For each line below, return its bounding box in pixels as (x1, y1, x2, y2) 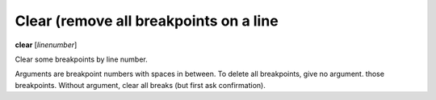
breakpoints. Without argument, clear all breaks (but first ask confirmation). (15, 80, 266, 90)
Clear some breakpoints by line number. (15, 54, 149, 64)
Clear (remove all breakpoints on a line (15, 12, 279, 30)
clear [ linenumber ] (15, 40, 78, 50)
